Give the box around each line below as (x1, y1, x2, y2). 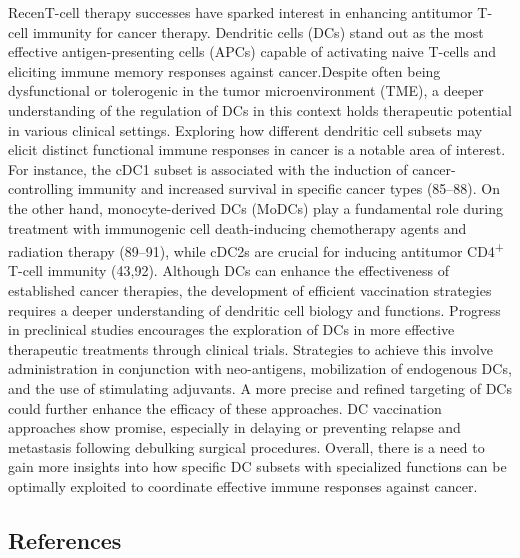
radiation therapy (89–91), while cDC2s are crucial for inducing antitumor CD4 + (8, 238, 504, 261)
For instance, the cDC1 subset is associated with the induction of (8, 158, 408, 179)
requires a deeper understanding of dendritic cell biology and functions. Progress (8, 299, 501, 320)
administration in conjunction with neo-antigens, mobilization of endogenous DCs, (8, 358, 512, 379)
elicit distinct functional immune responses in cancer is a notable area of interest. (8, 139, 506, 160)
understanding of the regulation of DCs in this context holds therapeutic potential (8, 99, 512, 120)
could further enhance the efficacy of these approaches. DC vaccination (8, 397, 442, 418)
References (8, 524, 122, 555)
